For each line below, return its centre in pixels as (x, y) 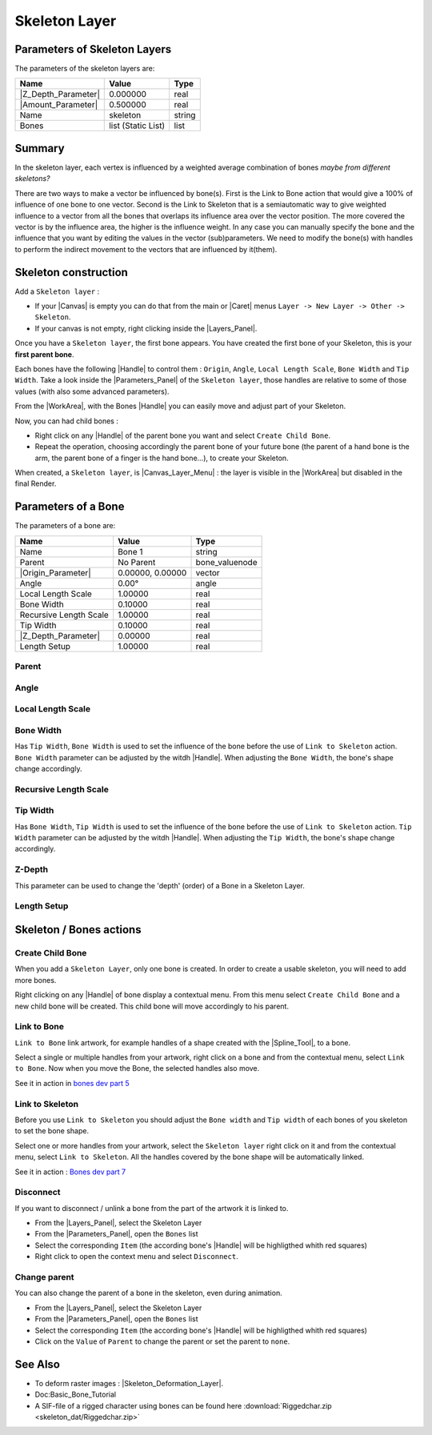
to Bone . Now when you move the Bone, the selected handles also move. (137, 1068)
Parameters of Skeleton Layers (93, 49)
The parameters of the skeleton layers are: (85, 69)
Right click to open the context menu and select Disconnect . (137, 1257)
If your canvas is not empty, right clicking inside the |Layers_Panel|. (146, 328)
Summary (40, 148)
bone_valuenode (226, 562)
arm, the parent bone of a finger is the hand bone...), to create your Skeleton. (162, 458)
